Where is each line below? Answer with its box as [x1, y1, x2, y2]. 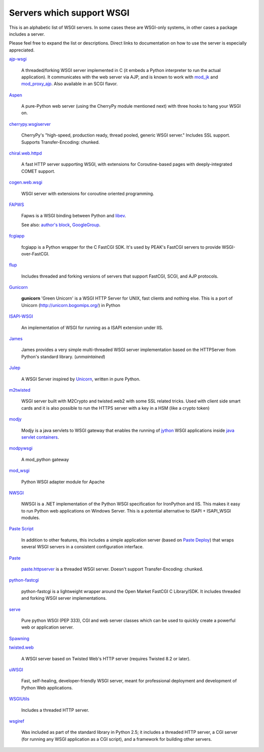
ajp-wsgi [9, 56, 27, 62]
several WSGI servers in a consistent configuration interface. [21, 544, 144, 550]
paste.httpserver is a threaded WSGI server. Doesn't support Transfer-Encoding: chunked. [21, 566, 203, 572]
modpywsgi [9, 446, 33, 451]
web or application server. [21, 624, 74, 630]
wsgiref [9, 718, 24, 724]
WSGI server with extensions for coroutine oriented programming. [21, 190, 154, 196]
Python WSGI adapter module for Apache [21, 479, 105, 485]
